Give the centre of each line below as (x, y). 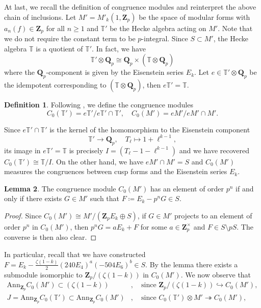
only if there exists (33, 198)
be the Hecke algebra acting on (158, 28)
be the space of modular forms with (194, 17)
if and (245, 188)
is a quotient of (59, 48)
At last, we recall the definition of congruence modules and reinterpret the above (130, 7)
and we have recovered (214, 150)
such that (105, 198)
